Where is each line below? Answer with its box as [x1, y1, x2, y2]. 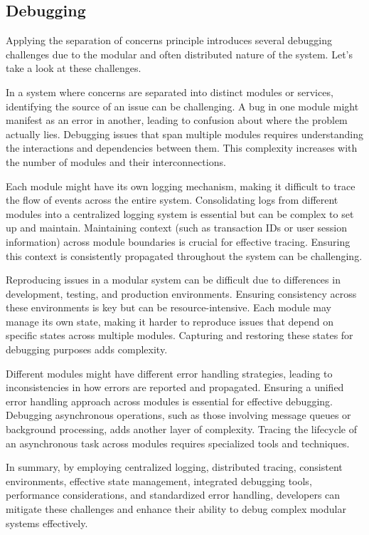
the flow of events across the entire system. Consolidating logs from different [6, 192, 338, 207]
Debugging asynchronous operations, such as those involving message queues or [6, 407, 351, 422]
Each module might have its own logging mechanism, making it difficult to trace [6, 178, 355, 193]
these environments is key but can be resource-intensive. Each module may [6, 300, 331, 315]
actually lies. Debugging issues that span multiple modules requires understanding [6, 126, 364, 141]
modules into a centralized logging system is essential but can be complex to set [6, 206, 354, 221]
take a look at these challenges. [6, 61, 141, 76]
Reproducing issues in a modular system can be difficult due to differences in [6, 272, 341, 287]
